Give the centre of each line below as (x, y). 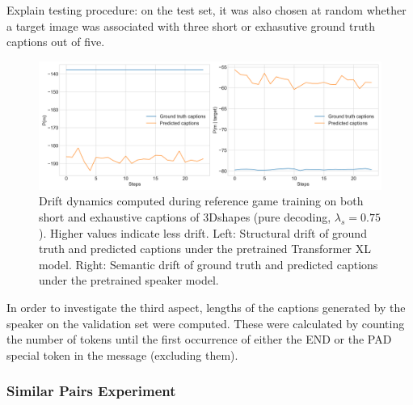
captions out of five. (56, 42)
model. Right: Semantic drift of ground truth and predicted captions (209, 264)
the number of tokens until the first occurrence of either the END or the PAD (199, 339)
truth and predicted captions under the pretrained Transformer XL (205, 249)
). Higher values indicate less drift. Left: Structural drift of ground (203, 232)
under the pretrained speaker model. (129, 280)
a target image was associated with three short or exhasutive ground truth (191, 25)
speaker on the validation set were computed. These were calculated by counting (206, 323)
